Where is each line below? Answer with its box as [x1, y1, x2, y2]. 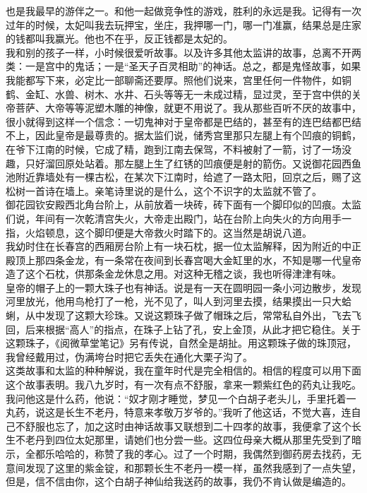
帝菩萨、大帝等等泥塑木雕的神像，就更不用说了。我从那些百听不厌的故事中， [6, 100, 361, 115]
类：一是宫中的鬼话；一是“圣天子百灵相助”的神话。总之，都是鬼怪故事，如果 [6, 59, 361, 73]
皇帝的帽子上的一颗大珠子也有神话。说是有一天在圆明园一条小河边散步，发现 [6, 280, 361, 295]
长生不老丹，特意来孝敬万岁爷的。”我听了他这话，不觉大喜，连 [64, 405, 351, 420]
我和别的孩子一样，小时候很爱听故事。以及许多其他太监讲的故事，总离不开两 [6, 44, 361, 59]
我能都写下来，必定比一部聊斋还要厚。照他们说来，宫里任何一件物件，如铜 [6, 72, 351, 87]
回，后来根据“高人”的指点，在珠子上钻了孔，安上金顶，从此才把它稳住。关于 [6, 321, 361, 336]
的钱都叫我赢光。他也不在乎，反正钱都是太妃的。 [6, 31, 233, 46]
